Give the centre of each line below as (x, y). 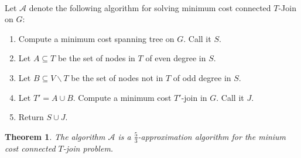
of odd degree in (202, 77)
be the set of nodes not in (117, 77)
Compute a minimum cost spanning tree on (96, 38)
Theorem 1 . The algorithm (55, 136)
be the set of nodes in (96, 58)
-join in (194, 97)
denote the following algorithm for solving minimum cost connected (150, 7)
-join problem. (88, 148)
